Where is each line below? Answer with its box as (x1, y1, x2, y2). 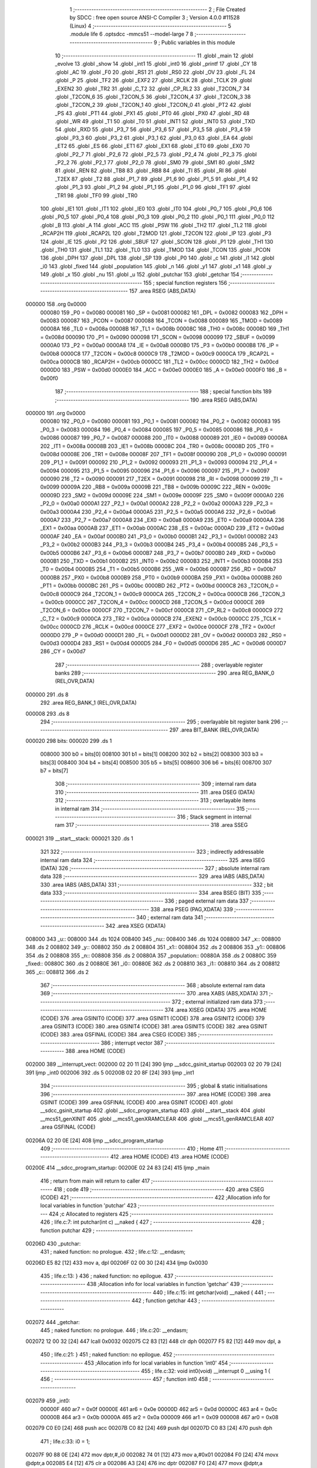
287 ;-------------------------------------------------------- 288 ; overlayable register (55, 661, 264, 668)
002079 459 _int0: (25, 1398, 70, 1405)
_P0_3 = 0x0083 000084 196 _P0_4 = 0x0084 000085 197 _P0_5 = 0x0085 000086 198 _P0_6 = (40, 426, 274, 433)
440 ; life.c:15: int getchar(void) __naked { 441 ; (153, 1289, 267, 1296)
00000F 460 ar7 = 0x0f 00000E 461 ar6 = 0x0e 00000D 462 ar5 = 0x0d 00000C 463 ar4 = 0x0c (40, 1405, 278, 1412)
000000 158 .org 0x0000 (25, 301, 87, 308)
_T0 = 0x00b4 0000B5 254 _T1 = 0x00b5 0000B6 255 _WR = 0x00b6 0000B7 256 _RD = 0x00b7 (40, 565, 276, 573)
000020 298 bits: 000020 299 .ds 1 (25, 737, 112, 744)
